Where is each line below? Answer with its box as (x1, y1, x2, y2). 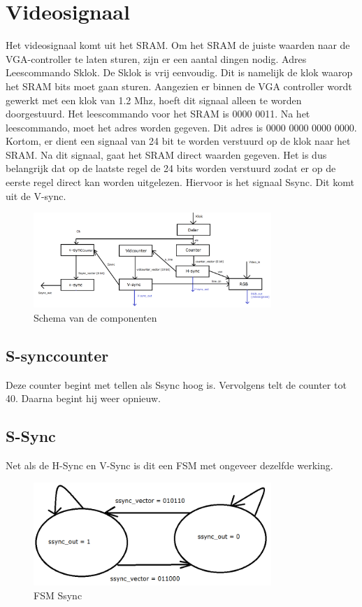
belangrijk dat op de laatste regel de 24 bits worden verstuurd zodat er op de (6, 161, 336, 176)
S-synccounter (6, 345, 109, 366)
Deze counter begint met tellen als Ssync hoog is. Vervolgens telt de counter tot (6, 377, 347, 392)
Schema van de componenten (34, 310, 157, 325)
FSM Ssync (34, 587, 82, 602)
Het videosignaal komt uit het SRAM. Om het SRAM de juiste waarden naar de (6, 38, 350, 52)
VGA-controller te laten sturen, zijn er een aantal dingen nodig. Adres (6, 51, 307, 66)
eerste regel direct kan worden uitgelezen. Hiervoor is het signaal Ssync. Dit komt (6, 175, 354, 190)
